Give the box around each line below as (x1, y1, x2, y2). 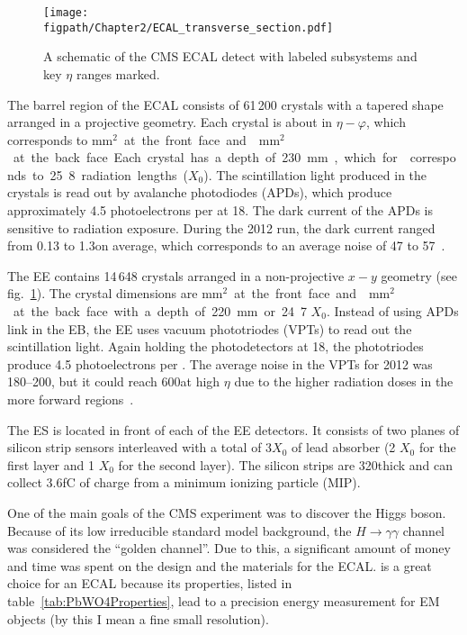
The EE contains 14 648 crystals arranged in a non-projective (7, 266, 345, 285)
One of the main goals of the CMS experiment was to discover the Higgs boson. (7, 503, 446, 522)
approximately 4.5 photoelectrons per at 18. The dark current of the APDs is (7, 201, 433, 220)
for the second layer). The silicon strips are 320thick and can (118, 455, 454, 474)
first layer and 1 (7, 455, 94, 474)
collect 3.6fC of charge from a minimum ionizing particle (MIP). (7, 473, 361, 492)
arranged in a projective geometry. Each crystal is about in (7, 113, 333, 132)
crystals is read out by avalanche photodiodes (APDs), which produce (7, 183, 392, 202)
